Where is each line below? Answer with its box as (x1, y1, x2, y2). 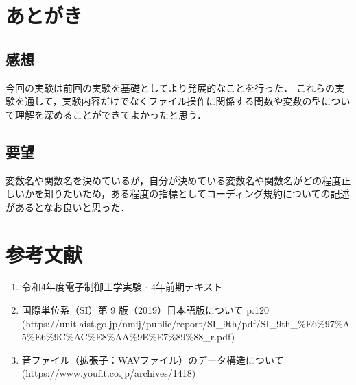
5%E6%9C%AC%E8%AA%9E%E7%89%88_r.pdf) (21, 330, 235, 344)
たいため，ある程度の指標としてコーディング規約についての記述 (62, 186, 350, 201)
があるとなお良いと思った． (5, 199, 130, 214)
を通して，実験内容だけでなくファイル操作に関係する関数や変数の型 (14, 94, 322, 108)
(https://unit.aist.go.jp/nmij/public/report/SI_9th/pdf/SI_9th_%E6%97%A (21, 316, 350, 330)
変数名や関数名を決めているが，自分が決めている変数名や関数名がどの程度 (5, 173, 342, 187)
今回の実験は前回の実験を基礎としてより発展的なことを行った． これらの (5, 80, 335, 95)
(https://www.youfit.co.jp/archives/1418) (21, 366, 196, 380)
